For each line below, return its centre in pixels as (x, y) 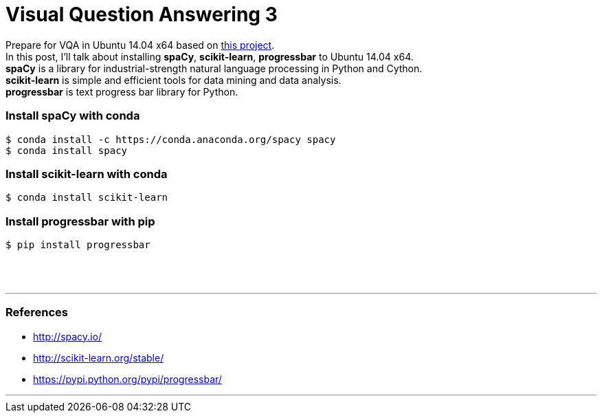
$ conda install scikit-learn (87, 198)
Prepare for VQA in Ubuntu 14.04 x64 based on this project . (140, 45)
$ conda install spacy (67, 150)
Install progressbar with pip (80, 221)
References (37, 312)
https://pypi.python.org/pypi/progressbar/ (127, 379)
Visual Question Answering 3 (142, 14)
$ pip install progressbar (78, 245)
